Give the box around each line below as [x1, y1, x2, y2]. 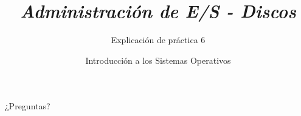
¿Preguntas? [5, 100, 50, 112]
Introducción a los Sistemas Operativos [85, 53, 231, 66]
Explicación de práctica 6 [111, 33, 206, 46]
